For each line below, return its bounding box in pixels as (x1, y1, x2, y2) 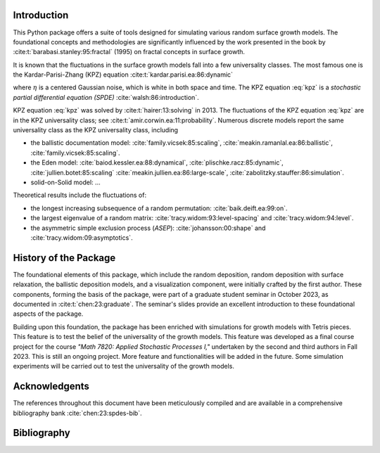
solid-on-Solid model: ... (30, 178, 101, 186)
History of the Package (13, 252, 116, 264)
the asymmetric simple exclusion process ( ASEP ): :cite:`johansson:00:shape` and (30, 224, 266, 232)
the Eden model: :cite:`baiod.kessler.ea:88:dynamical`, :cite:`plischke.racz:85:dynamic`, (30, 158, 284, 167)
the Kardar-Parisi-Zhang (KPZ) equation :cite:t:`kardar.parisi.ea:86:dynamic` (13, 70, 234, 79)
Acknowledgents (13, 381, 89, 393)
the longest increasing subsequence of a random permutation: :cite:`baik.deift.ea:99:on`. (30, 204, 288, 212)
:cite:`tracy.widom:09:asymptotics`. (30, 233, 133, 242)
